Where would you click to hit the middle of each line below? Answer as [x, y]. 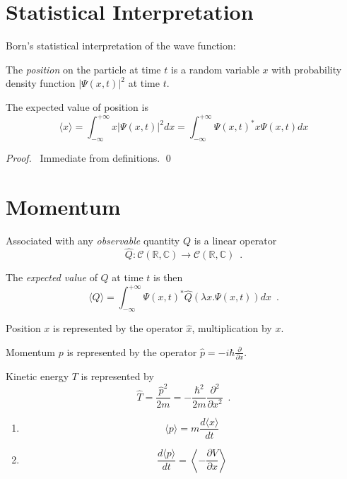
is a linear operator [235, 240]
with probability [307, 69]
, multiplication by [232, 328]
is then [168, 277]
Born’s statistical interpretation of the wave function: [121, 46]
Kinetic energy [37, 376]
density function [41, 83]
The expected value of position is [77, 106]
